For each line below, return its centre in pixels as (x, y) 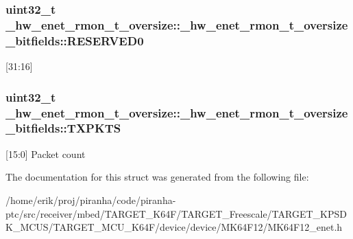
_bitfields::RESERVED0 (75, 40)
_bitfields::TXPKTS (63, 128)
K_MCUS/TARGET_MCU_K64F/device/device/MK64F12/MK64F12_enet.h (174, 227)
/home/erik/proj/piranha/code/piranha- (91, 200)
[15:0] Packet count (46, 153)
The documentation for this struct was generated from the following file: (157, 177)
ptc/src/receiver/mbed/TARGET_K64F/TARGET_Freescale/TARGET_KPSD (176, 213)
